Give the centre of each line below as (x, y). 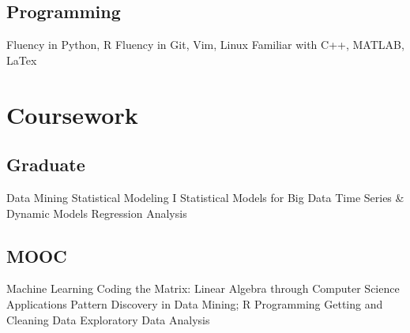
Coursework (72, 114)
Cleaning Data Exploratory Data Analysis (108, 319)
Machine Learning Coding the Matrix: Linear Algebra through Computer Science (203, 288)
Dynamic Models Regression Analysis (97, 213)
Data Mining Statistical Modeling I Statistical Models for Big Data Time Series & (205, 197)
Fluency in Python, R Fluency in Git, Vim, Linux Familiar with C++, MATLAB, (205, 45)
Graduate (46, 165)
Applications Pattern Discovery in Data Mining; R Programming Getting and (195, 303)
